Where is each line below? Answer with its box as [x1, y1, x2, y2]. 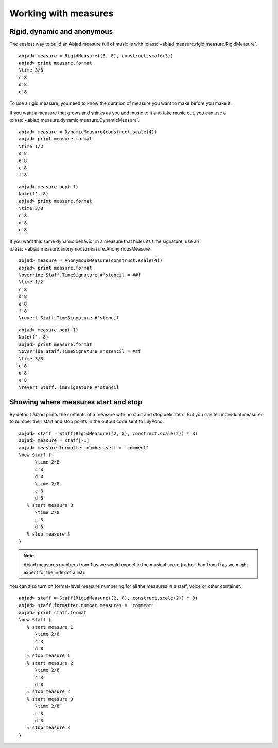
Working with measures [9, 8, 114, 19]
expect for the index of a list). [23, 569, 86, 575]
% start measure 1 [26, 624, 73, 630]
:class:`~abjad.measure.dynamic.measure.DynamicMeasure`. [9, 117, 140, 123]
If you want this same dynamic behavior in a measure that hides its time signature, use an [9, 238, 199, 244]
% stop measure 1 [26, 653, 71, 658]
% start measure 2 [26, 660, 73, 666]
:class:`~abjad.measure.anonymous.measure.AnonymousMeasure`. [9, 245, 153, 252]
